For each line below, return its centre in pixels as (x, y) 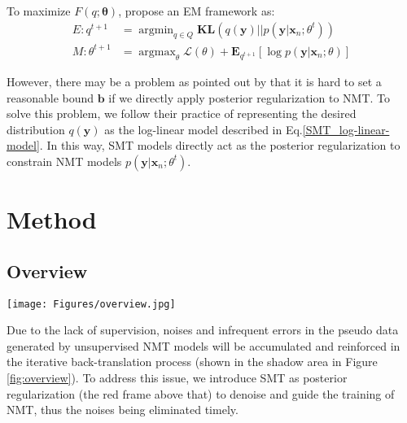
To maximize (39, 11)
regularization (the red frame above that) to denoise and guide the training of (201, 393)
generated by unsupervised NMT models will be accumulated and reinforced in (203, 345)
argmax (157, 52)
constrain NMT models (64, 161)
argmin (156, 30)
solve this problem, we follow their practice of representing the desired (182, 113)
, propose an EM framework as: (197, 11)
